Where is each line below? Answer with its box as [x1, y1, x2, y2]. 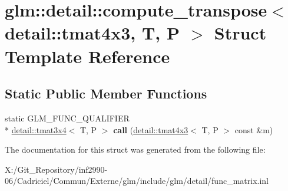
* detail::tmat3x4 [5, 123, 67, 136]
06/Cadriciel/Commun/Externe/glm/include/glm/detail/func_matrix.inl [5, 174, 269, 187]
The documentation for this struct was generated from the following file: [5, 143, 266, 156]
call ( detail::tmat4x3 [113, 123, 188, 136]
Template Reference [5, 44, 170, 68]
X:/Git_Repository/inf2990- [5, 163, 108, 175]
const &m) [234, 123, 273, 136]
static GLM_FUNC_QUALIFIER [5, 111, 130, 124]
